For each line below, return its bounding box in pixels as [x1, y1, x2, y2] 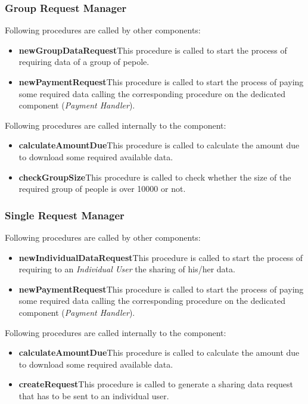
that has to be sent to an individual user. [18, 389, 169, 402]
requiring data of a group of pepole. [18, 55, 150, 68]
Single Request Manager [5, 207, 125, 222]
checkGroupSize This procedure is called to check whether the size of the [18, 170, 291, 183]
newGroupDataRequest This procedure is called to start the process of [18, 43, 287, 56]
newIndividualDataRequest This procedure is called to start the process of [18, 251, 303, 263]
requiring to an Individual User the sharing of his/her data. [18, 263, 235, 275]
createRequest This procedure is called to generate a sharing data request [18, 378, 293, 390]
